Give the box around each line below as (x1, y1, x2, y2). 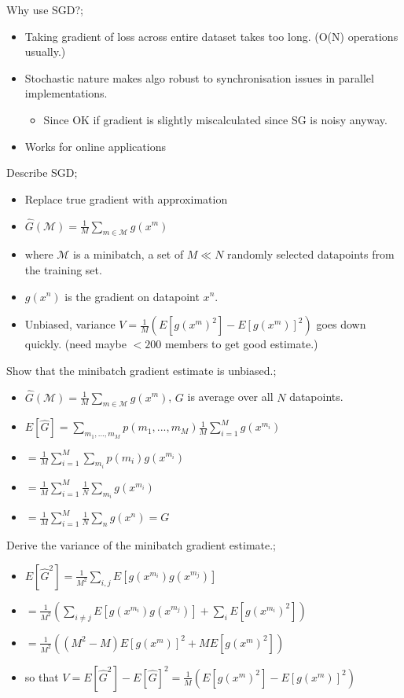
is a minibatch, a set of (73, 246, 184, 263)
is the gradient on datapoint (64, 288, 200, 304)
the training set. (24, 261, 102, 277)
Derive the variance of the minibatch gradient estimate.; (6, 537, 276, 553)
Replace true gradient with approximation (24, 190, 228, 207)
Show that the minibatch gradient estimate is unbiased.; (6, 362, 277, 378)
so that (24, 668, 59, 685)
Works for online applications (24, 138, 166, 154)
